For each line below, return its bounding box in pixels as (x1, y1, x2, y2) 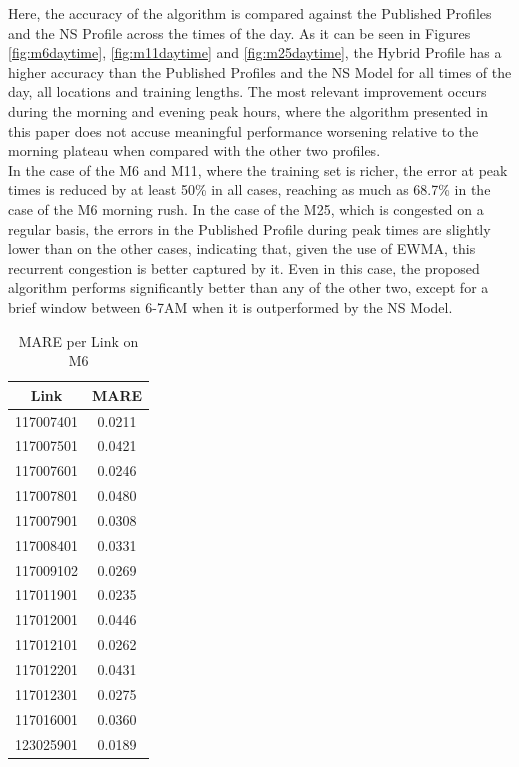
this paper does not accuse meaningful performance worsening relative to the (8, 120, 479, 141)
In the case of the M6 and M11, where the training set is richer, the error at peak (8, 159, 508, 180)
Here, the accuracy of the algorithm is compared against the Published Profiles (8, 3, 492, 23)
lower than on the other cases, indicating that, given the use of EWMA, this (8, 238, 476, 259)
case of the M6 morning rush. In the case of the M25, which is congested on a (8, 198, 484, 219)
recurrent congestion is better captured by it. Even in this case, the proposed (8, 257, 480, 278)
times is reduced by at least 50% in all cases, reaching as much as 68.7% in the (8, 179, 491, 200)
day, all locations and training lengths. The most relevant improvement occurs (8, 81, 487, 102)
